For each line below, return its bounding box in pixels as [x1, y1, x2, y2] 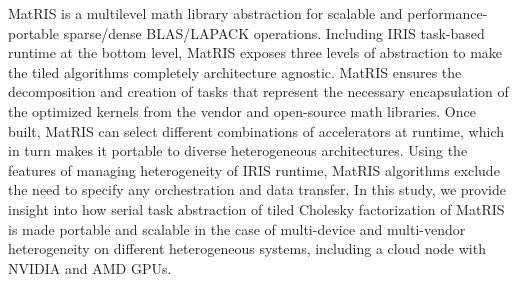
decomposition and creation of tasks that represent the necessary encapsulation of [8, 81, 509, 102]
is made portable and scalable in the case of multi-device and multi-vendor [8, 218, 466, 239]
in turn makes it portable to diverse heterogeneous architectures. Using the [8, 140, 468, 161]
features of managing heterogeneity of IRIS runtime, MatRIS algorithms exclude [8, 159, 500, 180]
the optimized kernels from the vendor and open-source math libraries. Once [8, 100, 476, 121]
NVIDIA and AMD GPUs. [8, 257, 172, 278]
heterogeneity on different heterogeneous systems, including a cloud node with [8, 238, 486, 259]
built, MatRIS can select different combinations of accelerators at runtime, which [8, 120, 505, 141]
